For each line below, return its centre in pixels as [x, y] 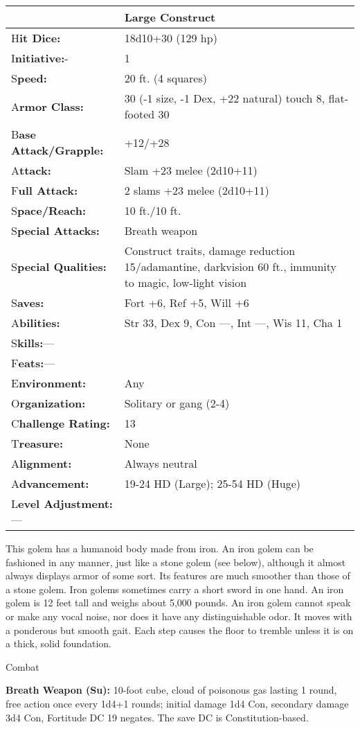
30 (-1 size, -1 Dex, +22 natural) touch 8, [225, 98]
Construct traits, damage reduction [210, 251]
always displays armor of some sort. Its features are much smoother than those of [178, 576]
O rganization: [48, 403]
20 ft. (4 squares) [165, 78]
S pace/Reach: [49, 210]
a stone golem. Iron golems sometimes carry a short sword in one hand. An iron [175, 589]
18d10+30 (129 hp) [171, 38]
